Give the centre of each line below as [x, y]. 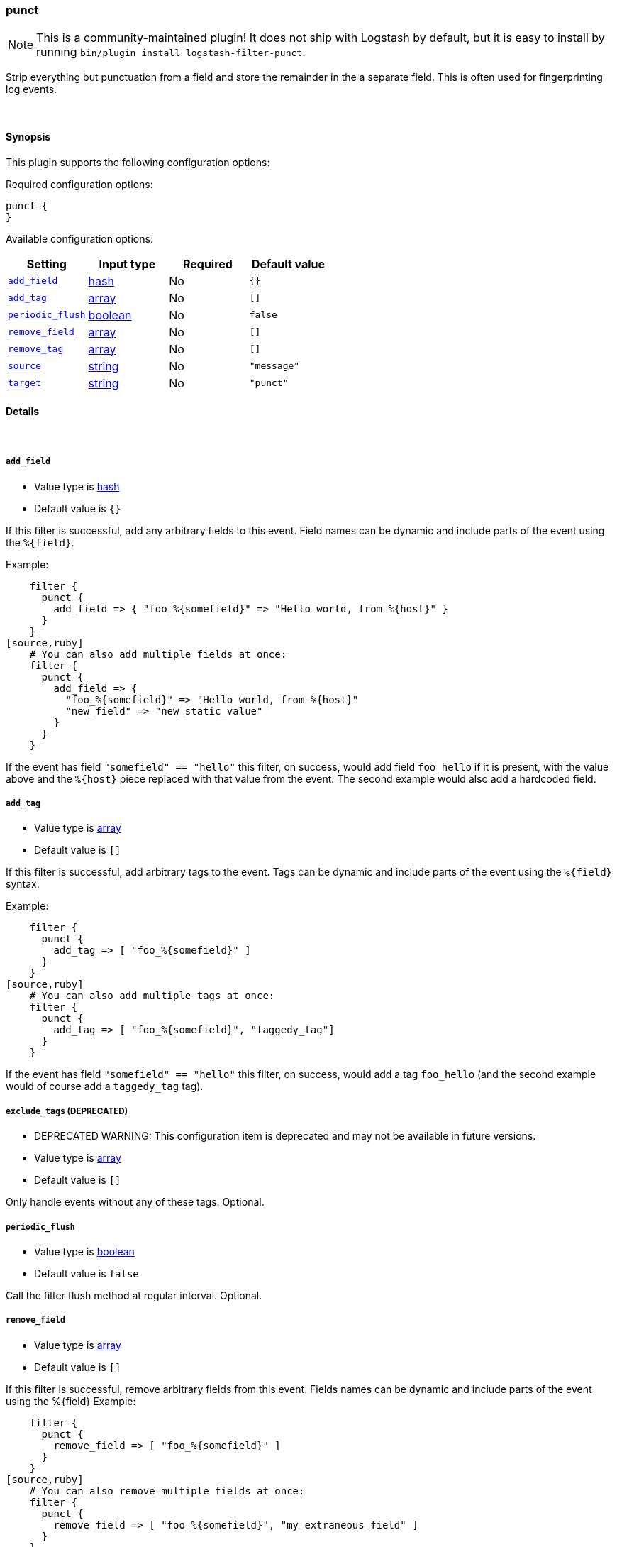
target [24, 383]
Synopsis [28, 136]
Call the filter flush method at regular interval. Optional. [134, 1295]
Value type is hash [77, 486]
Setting [46, 264]
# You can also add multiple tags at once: [152, 996]
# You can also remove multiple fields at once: [167, 1491]
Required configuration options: [79, 184]
